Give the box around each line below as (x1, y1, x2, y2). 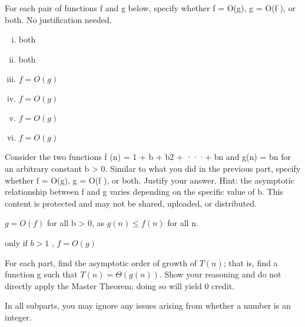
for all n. (167, 217, 198, 229)
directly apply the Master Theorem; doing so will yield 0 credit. (5, 279, 234, 292)
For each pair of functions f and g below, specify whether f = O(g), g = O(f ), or (5, 2, 296, 14)
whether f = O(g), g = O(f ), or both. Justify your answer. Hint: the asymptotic (5, 174, 294, 186)
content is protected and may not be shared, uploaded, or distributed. (5, 197, 257, 209)
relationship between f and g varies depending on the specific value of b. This (5, 185, 283, 198)
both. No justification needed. (5, 13, 112, 25)
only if (5, 236, 28, 248)
